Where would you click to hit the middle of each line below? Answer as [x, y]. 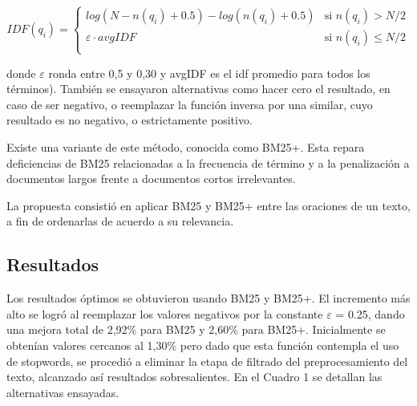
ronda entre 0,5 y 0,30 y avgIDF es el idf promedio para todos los [209, 73]
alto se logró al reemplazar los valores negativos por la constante [165, 313]
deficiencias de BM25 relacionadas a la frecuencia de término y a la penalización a [208, 162]
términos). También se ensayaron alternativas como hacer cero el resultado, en [198, 89]
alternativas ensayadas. [63, 392]
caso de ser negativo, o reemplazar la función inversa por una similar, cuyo [190, 104]
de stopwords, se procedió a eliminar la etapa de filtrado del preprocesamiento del [207, 361]
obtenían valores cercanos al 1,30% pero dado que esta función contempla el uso [203, 345]
